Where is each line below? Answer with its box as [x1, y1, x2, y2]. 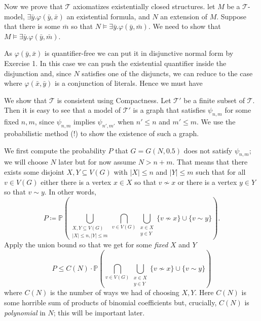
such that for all [196, 166, 246, 177]
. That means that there [172, 156, 248, 167]
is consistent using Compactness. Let [57, 94, 171, 105]
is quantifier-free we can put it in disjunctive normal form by [45, 48, 234, 58]
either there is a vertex [41, 176, 111, 187]
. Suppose [216, 11, 247, 21]
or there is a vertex [177, 176, 237, 187]
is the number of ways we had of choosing [50, 287, 179, 298]
